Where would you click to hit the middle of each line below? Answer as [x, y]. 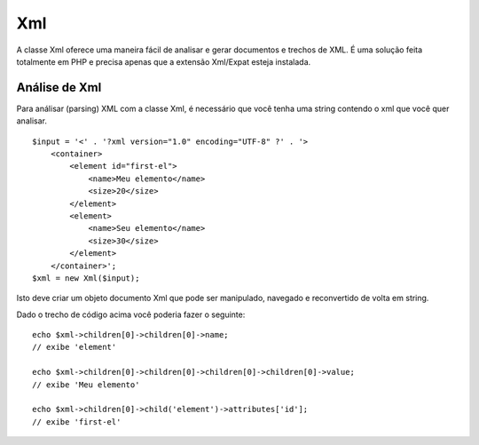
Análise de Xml [59, 87]
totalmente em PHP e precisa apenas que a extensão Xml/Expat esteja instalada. [164, 61]
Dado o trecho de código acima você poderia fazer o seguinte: [131, 314]
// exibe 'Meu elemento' [86, 385]
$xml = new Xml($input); [86, 278]
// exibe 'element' [75, 347]
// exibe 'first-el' [77, 421]
